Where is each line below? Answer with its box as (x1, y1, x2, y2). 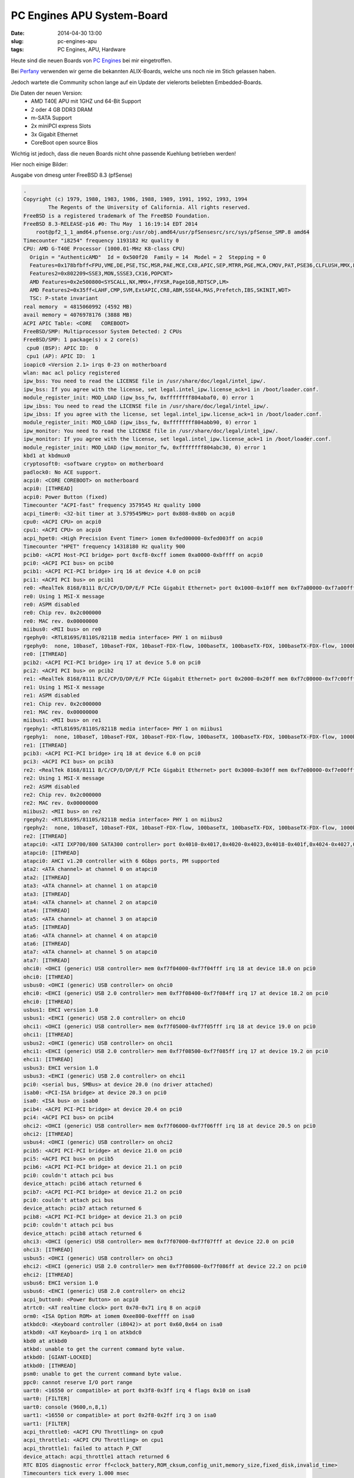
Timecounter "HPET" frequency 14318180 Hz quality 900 (23, 543, 185, 550)
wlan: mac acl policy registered (23, 369, 120, 376)
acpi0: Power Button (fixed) (23, 494, 108, 500)
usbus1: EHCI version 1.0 (23, 1007, 99, 1013)
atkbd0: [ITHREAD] (23, 1362, 77, 1369)
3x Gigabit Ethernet (31, 131, 78, 138)
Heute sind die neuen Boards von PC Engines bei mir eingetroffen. (11, 57, 172, 64)
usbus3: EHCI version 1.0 (23, 1064, 99, 1071)
